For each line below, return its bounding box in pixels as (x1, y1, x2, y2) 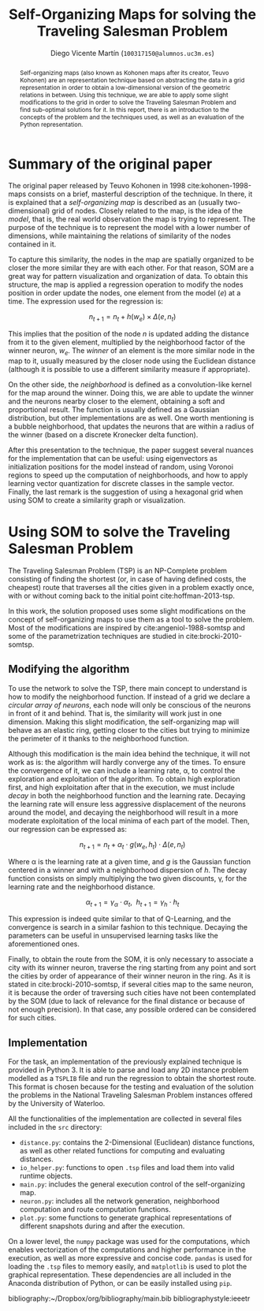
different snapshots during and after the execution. (19, 1221, 185, 1231)
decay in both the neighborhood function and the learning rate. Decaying (8, 790, 246, 800)
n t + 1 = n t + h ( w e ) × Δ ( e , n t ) (88, 312, 177, 324)
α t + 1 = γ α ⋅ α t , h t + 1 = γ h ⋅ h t (85, 897, 180, 908)
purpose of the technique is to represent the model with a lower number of (8, 223, 251, 232)
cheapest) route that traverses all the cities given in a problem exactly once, (8, 583, 255, 592)
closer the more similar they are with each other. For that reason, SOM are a (8, 263, 255, 273)
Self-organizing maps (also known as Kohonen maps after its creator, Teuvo (19, 69, 229, 76)
